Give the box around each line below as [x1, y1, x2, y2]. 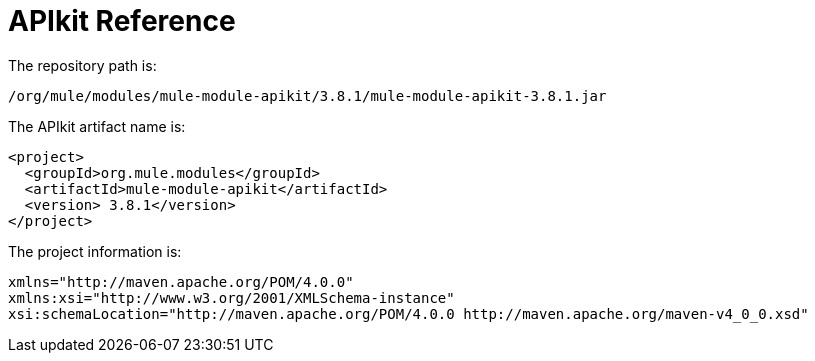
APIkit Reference [8, 4, 236, 38]
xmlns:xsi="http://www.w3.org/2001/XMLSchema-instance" [8, 289, 455, 306]
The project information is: [8, 242, 182, 260]
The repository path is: [8, 56, 157, 74]
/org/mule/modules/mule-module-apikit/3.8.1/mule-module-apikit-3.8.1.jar [8, 87, 607, 104]
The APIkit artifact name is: [8, 117, 186, 135]
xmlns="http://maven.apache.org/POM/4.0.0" [8, 273, 354, 290]
